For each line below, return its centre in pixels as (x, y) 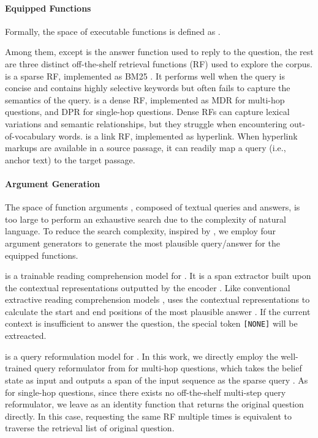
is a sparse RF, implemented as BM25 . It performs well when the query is (145, 76)
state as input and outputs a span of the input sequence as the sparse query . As (157, 380)
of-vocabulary (30, 135)
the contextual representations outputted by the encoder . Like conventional (148, 287)
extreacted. (26, 336)
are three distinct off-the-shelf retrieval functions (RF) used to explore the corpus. (159, 63)
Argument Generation (53, 183)
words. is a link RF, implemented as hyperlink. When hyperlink (178, 135)
